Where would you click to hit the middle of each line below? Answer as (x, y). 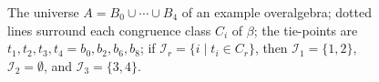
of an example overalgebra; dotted (277, 12)
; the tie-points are (306, 30)
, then (271, 48)
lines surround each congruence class (109, 30)
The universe (43, 12)
